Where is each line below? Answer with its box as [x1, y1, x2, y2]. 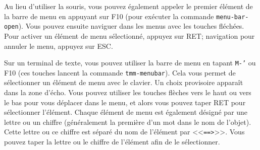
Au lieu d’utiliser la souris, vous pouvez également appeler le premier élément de [4, 1, 253, 11]
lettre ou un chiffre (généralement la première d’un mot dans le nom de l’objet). [4, 116, 251, 127]
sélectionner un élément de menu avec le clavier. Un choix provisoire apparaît [4, 77, 243, 88]
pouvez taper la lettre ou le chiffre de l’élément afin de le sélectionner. [4, 136, 220, 147]
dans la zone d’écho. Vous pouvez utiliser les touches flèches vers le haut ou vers [4, 87, 251, 97]
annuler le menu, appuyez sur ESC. [4, 40, 113, 51]
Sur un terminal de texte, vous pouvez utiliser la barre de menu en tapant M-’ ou [4, 57, 256, 68]
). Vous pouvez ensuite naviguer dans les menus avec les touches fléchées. [18, 21, 244, 31]
